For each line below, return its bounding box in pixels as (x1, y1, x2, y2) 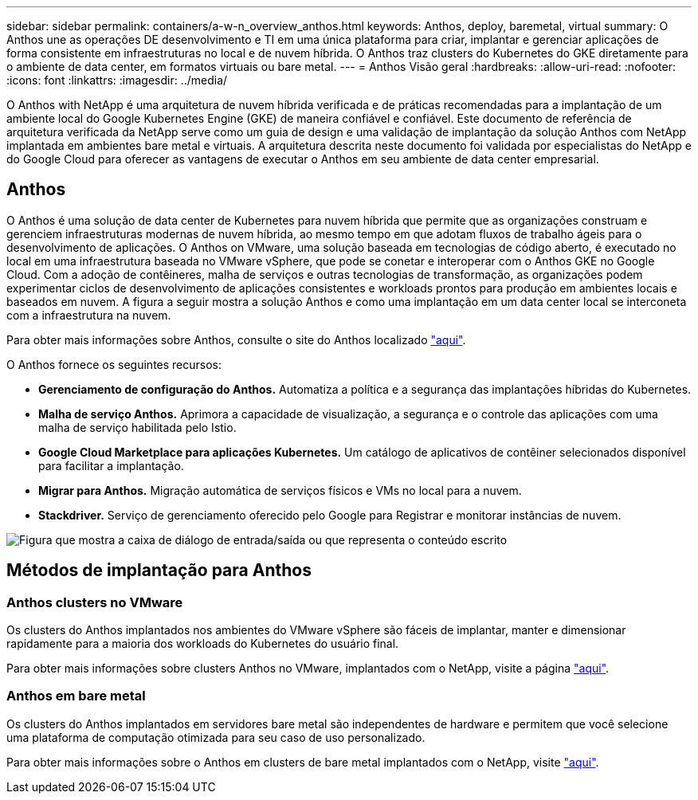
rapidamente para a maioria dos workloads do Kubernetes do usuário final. (6, 637, 399, 651)
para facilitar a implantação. (38, 458, 184, 473)
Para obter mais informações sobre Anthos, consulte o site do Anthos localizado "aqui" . (6, 332, 466, 347)
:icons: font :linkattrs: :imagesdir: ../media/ (6, 73, 228, 87)
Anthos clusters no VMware (6, 594, 183, 610)
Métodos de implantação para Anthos (6, 560, 312, 581)
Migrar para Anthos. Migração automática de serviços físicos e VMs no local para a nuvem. (38, 483, 522, 497)
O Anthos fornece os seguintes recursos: (6, 357, 222, 371)
